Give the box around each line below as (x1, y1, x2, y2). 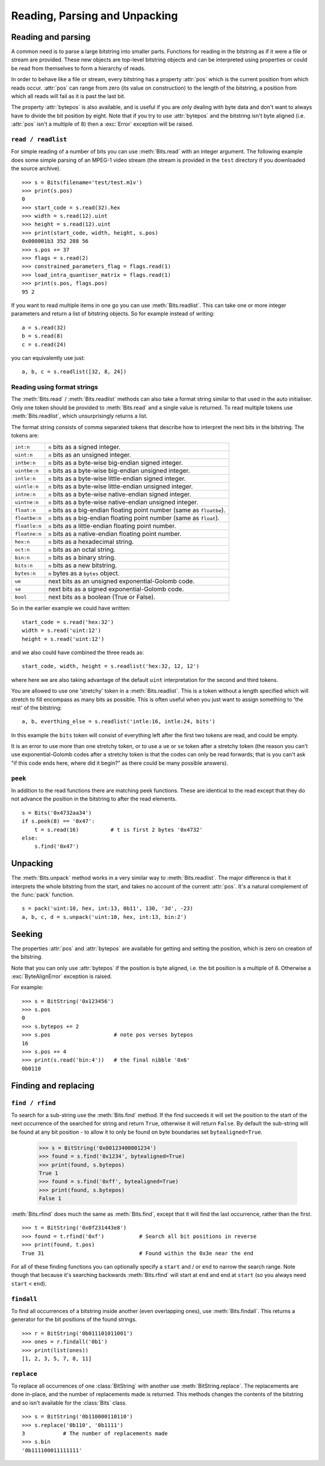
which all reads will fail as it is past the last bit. (11, 93, 126, 100)
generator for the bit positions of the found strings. (11, 1316, 137, 1323)
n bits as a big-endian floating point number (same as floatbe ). (48, 506, 226, 515)
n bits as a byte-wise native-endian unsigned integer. (48, 498, 199, 507)
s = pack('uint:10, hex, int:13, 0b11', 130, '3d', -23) (22, 905, 194, 912)
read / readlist (11, 135, 67, 143)
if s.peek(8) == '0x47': (22, 818, 95, 824)
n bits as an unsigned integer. (48, 451, 132, 459)
